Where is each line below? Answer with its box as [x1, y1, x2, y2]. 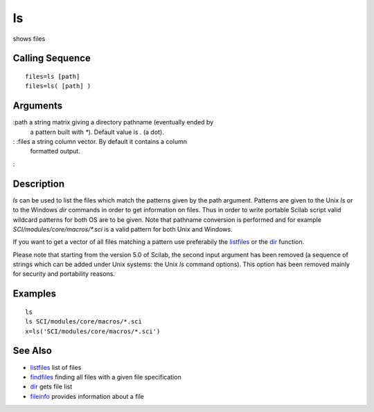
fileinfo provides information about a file [30, 392, 145, 400]
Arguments [12, 100, 63, 112]
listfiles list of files [30, 363, 82, 371]
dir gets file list [30, 382, 73, 391]
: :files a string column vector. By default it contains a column [12, 138, 187, 146]
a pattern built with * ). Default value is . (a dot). [30, 128, 164, 136]
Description [12, 178, 65, 189]
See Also [12, 345, 52, 357]
